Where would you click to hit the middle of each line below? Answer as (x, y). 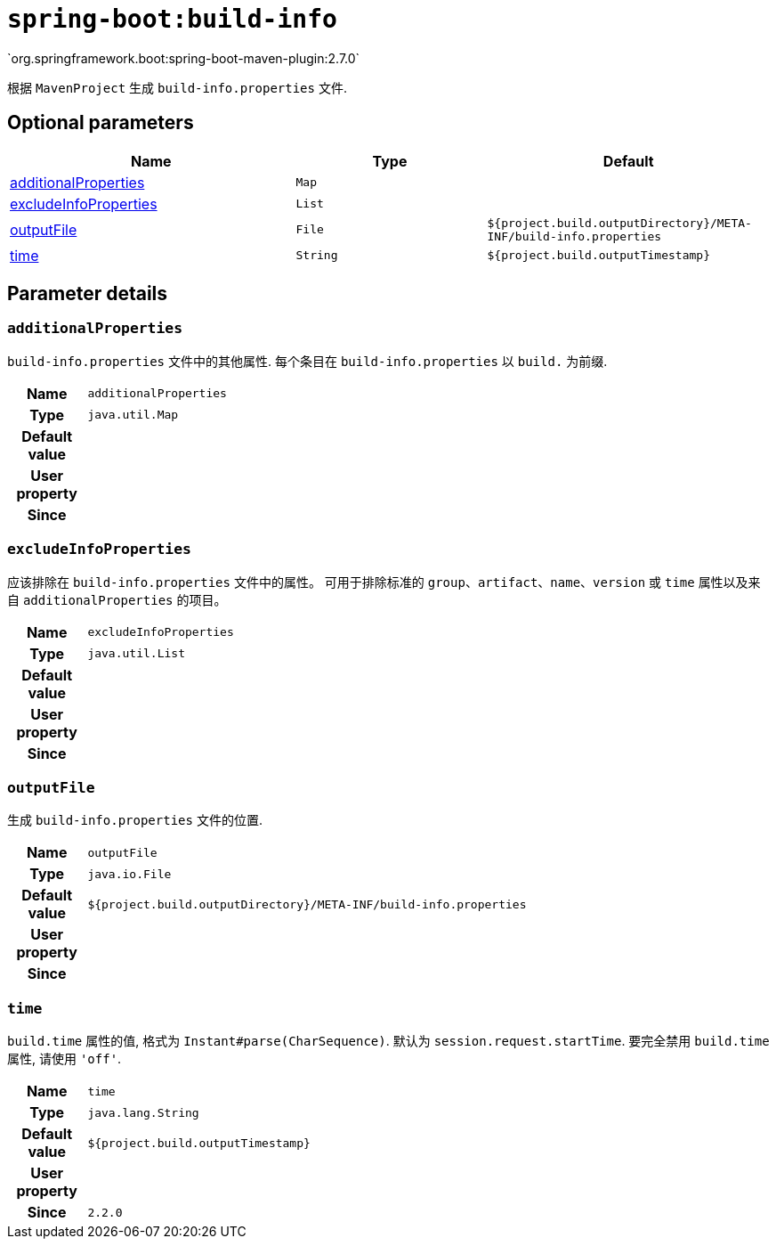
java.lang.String (143, 1112)
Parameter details (88, 294)
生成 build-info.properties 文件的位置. (135, 820)
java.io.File (129, 874)
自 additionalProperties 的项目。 (117, 599)
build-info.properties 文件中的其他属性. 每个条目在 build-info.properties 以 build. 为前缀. (307, 361)
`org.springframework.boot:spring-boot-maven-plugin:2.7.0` (184, 58)
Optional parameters (101, 123)
